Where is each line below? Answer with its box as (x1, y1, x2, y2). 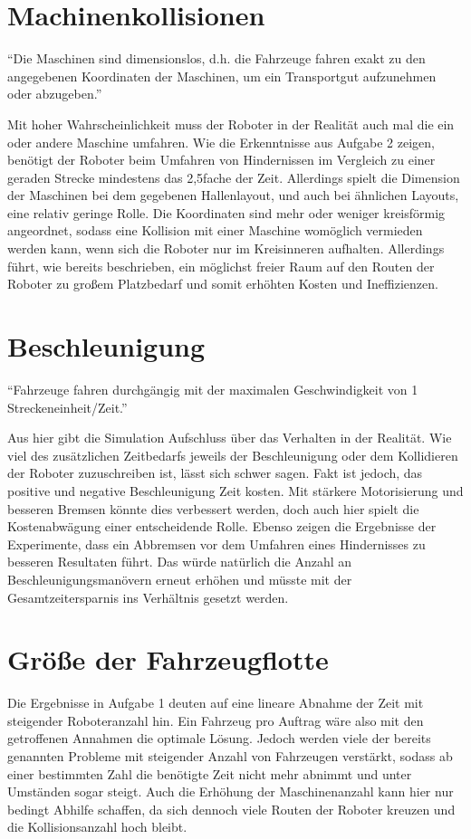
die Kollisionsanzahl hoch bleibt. (7, 817, 187, 836)
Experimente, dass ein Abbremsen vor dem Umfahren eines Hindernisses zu (7, 534, 426, 553)
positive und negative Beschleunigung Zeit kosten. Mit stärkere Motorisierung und (7, 481, 464, 500)
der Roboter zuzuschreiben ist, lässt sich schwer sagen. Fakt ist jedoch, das (7, 463, 423, 482)
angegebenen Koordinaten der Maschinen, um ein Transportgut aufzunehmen (7, 66, 437, 85)
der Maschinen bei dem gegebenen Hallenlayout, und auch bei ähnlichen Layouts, (7, 186, 459, 205)
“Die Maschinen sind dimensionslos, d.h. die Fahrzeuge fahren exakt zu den (7, 49, 426, 68)
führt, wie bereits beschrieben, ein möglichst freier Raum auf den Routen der (7, 256, 435, 275)
